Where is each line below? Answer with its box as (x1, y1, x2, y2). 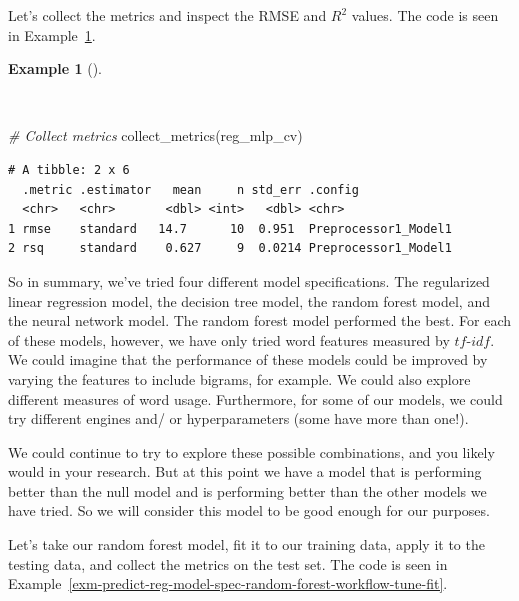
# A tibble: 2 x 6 (8, 162, 130, 177)
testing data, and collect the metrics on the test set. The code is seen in (8, 553, 448, 574)
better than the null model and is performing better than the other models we (8, 480, 487, 501)
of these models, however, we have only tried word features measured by (8, 329, 450, 350)
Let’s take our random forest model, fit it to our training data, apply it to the (8, 534, 485, 555)
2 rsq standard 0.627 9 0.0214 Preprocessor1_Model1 (8, 241, 452, 256)
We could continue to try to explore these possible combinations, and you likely (8, 441, 495, 462)
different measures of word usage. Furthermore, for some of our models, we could (8, 388, 503, 409)
